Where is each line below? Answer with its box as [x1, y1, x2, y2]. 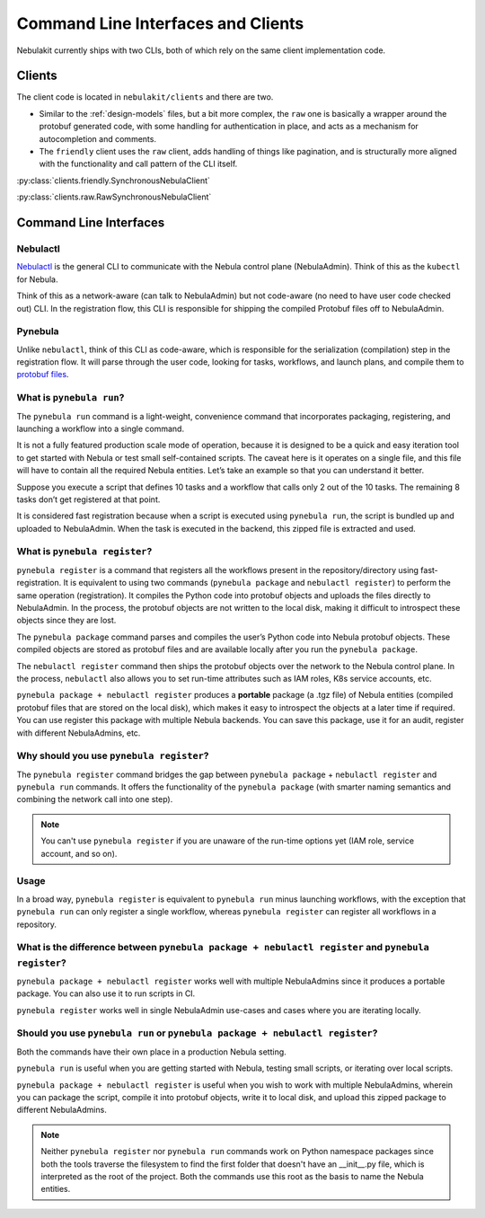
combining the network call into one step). [16, 794, 173, 805]
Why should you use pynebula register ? [16, 750, 209, 763]
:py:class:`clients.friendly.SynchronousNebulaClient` [16, 175, 211, 186]
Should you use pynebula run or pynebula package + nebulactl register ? [16, 1027, 378, 1039]
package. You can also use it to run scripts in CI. [16, 988, 196, 999]
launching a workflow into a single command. [16, 423, 184, 434]
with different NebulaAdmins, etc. [16, 728, 141, 738]
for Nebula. [16, 274, 58, 285]
